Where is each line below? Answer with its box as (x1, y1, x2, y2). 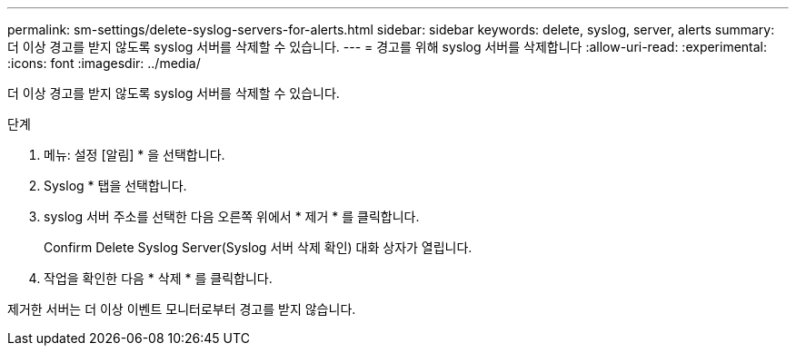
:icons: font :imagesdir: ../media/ (7, 55, 201, 71)
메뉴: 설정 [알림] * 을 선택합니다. (44, 147, 225, 162)
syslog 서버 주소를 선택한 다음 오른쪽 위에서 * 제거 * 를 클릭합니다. (44, 209, 420, 224)
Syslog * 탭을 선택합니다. (44, 178, 187, 193)
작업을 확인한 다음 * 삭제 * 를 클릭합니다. (44, 270, 273, 286)
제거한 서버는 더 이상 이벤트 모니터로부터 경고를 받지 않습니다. (7, 301, 356, 317)
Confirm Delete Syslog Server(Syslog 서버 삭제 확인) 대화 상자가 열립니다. (44, 240, 473, 255)
